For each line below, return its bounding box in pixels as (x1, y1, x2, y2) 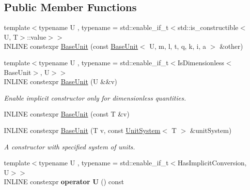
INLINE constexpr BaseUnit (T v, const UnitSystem (4, 125, 160, 135)
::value (27, 31, 47, 42)
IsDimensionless (177, 57, 224, 67)
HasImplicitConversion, (177, 158, 247, 168)
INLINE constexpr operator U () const (4, 176, 124, 187)
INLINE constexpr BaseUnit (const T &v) (4, 109, 130, 119)
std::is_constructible (177, 22, 238, 32)
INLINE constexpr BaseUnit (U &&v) (4, 76, 117, 87)
